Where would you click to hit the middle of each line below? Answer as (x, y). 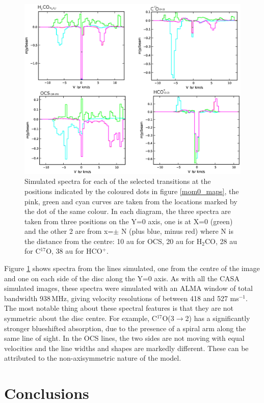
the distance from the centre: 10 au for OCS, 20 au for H (113, 241)
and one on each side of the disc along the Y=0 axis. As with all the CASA (122, 278)
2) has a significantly (218, 318)
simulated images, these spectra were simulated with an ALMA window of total (128, 288)
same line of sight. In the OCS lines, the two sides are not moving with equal (124, 338)
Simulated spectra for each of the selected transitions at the (118, 181)
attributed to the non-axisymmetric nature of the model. (93, 358)
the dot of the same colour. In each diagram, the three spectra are (128, 211)
